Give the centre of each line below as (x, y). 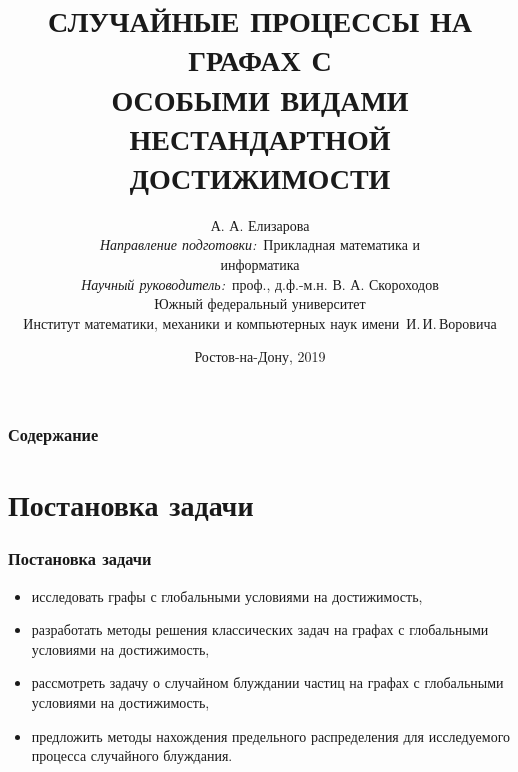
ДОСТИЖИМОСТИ (260, 176)
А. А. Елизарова (260, 224)
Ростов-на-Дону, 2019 (260, 356)
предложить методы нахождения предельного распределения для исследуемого (271, 735)
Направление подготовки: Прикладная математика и (260, 244)
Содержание (53, 434)
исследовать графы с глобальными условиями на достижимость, (227, 595)
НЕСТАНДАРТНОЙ (260, 137)
